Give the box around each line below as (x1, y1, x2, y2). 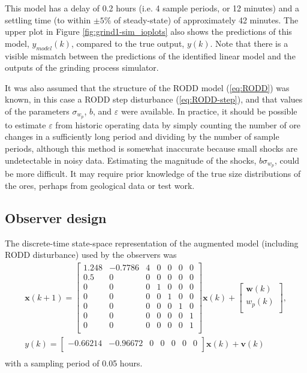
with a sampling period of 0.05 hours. (5, 357, 143, 369)
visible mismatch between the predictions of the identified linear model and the (5, 49, 296, 62)
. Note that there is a (210, 37, 288, 49)
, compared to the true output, (71, 37, 185, 49)
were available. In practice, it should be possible (121, 104, 297, 117)
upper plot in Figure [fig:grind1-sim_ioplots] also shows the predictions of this (5, 25, 292, 38)
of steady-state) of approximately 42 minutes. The (114, 13, 299, 26)
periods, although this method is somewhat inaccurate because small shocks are (5, 142, 297, 154)
